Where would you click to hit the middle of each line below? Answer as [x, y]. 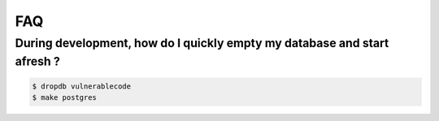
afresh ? [38, 61]
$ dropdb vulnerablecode [82, 86]
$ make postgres [65, 98]
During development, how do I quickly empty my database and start [202, 43]
